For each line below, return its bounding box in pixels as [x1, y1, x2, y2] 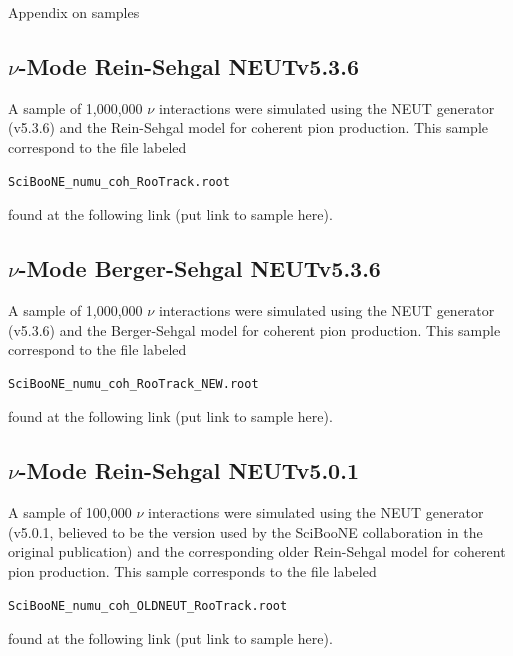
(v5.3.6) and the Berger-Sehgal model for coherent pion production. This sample [8, 319, 501, 340]
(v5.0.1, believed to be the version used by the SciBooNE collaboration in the [8, 521, 483, 542]
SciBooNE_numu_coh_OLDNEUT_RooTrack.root [8, 598, 288, 613]
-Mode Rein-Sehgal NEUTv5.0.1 [18, 455, 359, 486]
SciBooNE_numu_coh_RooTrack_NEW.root [8, 376, 259, 391]
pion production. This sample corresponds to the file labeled [8, 560, 377, 581]
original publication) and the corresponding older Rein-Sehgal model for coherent [8, 541, 506, 562]
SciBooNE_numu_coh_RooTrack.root [8, 174, 230, 189]
